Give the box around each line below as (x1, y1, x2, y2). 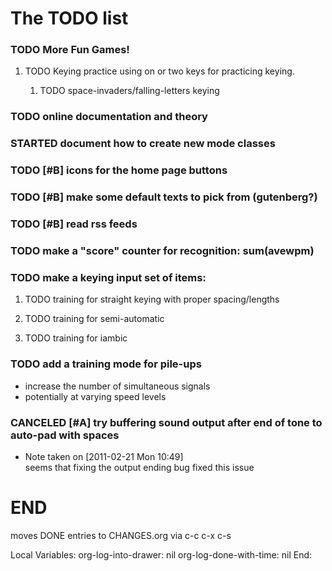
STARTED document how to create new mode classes (10, 137, 276, 151)
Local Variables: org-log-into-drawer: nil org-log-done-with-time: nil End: (10, 548, 313, 561)
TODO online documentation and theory (10, 110, 208, 124)
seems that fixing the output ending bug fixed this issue (24, 461, 255, 473)
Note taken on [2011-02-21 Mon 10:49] (24, 450, 184, 462)
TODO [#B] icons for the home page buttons (10, 163, 228, 177)
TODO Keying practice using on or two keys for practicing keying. (24, 65, 295, 77)
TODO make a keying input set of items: (10, 270, 207, 284)
